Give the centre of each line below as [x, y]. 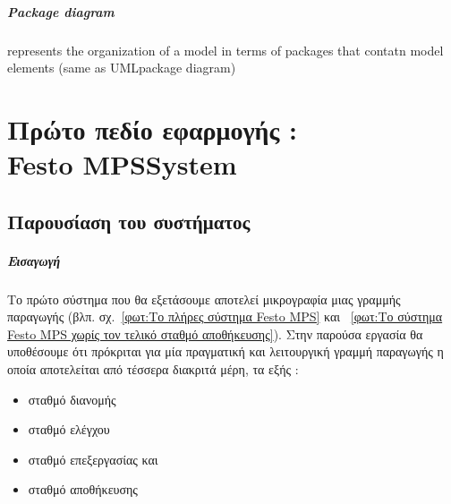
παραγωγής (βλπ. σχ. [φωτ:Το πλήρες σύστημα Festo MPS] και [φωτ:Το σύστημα [225, 316]
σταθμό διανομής [72, 399]
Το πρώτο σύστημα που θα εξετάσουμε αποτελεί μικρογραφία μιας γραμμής [204, 299]
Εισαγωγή [34, 260]
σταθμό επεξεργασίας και [93, 459]
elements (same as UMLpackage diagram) [122, 68]
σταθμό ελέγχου [69, 429]
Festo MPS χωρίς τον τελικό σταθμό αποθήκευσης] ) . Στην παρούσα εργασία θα [215, 333]
